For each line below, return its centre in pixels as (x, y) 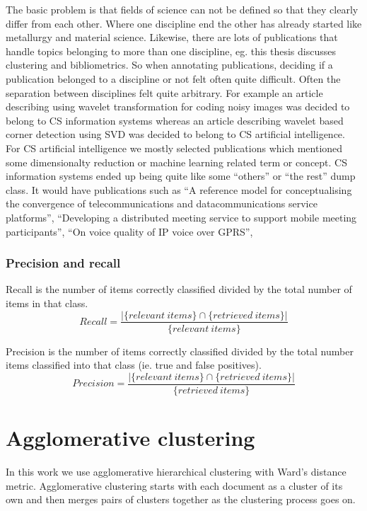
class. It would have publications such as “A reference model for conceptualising (179, 189)
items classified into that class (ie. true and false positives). (134, 365)
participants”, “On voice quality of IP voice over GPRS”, (129, 231)
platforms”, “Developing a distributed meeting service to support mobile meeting (181, 217)
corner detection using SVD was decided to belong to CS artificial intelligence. (175, 134)
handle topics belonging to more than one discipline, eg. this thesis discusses (171, 51)
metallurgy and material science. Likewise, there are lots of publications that (172, 37)
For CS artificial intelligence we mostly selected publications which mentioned (174, 148)
